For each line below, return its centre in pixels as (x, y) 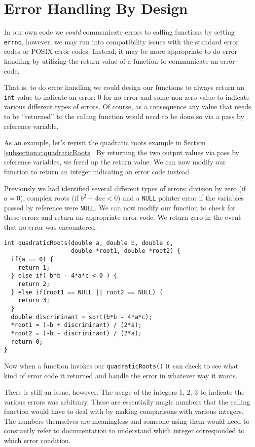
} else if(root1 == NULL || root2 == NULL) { (87, 292)
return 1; (34, 267)
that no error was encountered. (51, 227)
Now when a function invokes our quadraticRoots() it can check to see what (121, 365)
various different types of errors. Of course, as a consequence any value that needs (127, 106)
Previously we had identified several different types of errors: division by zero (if (125, 188)
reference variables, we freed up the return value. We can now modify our (115, 162)
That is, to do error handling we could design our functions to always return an (124, 87)
